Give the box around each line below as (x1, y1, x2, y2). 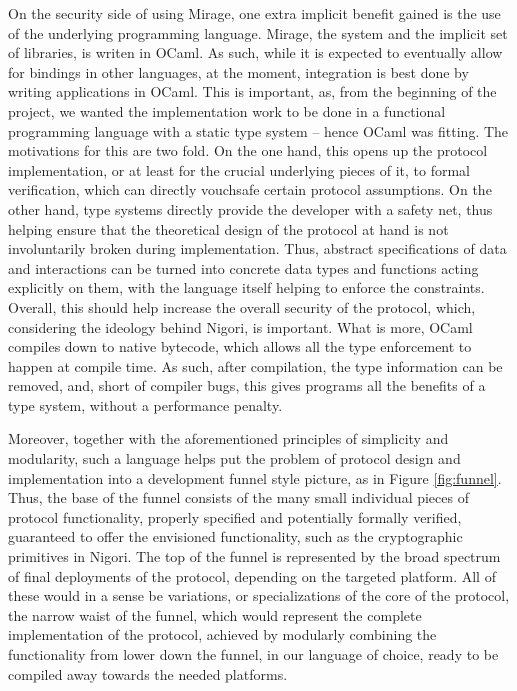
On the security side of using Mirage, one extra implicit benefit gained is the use (8, 3, 501, 23)
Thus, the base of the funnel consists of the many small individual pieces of (8, 487, 469, 508)
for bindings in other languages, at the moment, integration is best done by (8, 61, 469, 82)
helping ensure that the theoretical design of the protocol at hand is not (8, 218, 449, 239)
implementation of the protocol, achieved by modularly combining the (8, 624, 437, 645)
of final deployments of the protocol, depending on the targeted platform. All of (8, 565, 496, 586)
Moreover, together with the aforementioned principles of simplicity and (8, 428, 449, 449)
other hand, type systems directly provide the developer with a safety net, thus (8, 198, 493, 219)
